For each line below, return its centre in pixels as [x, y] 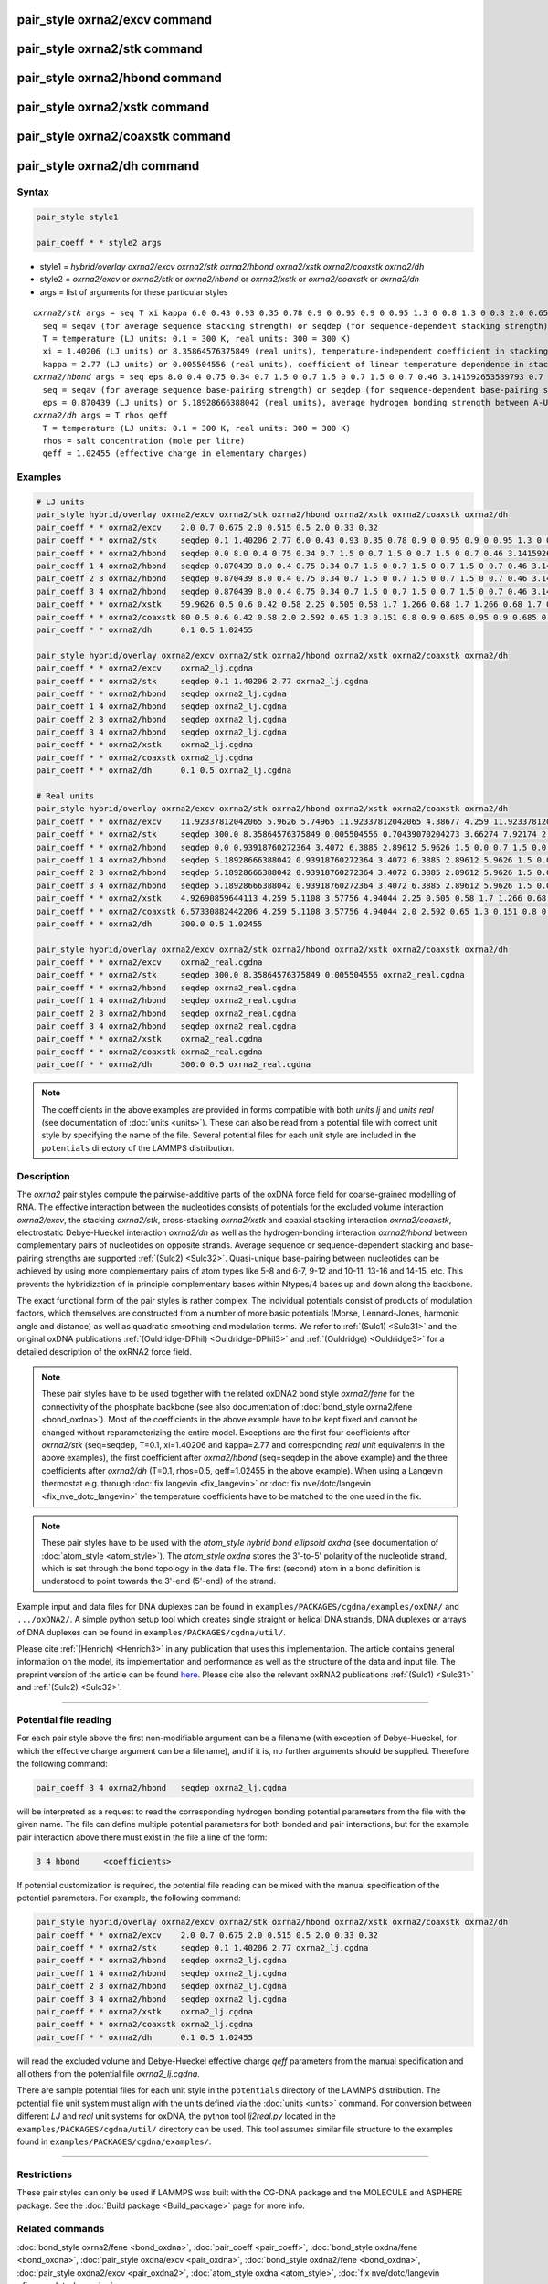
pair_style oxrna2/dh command [108, 166]
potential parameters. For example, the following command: [129, 1898]
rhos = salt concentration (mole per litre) [144, 441]
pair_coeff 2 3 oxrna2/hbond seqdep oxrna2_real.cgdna [166, 1013]
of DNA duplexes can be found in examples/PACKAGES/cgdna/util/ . [152, 1632]
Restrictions [45, 2174]
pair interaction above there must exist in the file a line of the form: [142, 1837]
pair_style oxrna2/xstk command [113, 107]
